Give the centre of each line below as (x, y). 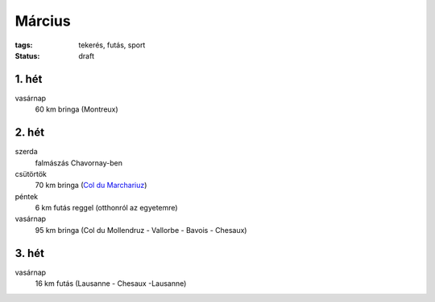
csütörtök (31, 173)
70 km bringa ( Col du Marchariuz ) (91, 186)
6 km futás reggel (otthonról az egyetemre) (106, 208)
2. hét (29, 133)
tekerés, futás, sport (112, 45)
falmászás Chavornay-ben (79, 163)
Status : (27, 55)
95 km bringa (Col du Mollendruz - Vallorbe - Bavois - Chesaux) (141, 230)
